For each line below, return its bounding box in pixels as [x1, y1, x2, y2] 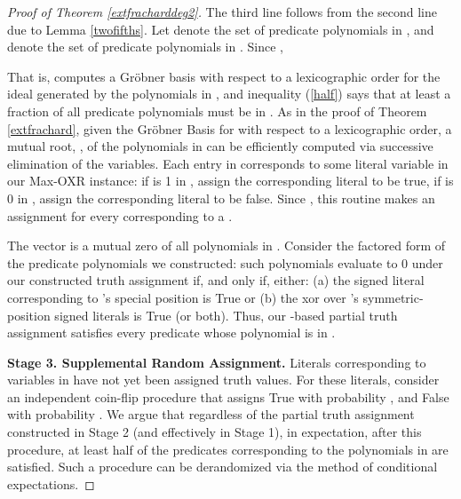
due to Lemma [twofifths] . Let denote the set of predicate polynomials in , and [7, 20, 434, 38]
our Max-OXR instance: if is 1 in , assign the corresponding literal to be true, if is [7, 171, 454, 190]
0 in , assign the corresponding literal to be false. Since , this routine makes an [7, 188, 435, 207]
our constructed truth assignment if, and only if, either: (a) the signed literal [7, 271, 425, 289]
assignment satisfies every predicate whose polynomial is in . [7, 323, 336, 342]
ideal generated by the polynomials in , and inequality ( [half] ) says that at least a [7, 84, 451, 103]
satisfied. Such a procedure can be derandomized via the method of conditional [7, 457, 438, 476]
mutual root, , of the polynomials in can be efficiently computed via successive [7, 137, 433, 155]
